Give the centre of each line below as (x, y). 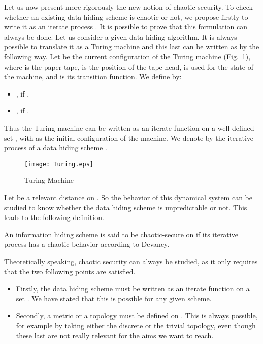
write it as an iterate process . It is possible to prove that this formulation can (126, 27)
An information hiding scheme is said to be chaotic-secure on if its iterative (121, 234)
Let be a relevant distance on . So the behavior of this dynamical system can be (128, 197)
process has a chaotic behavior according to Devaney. (87, 244)
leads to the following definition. (54, 217)
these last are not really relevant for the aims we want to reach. (115, 335)
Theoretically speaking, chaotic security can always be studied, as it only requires (131, 261)
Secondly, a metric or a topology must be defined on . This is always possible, (137, 315)
